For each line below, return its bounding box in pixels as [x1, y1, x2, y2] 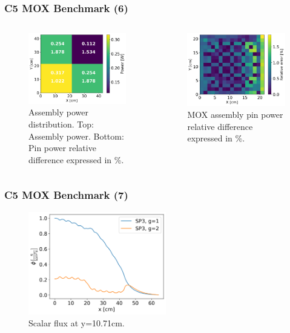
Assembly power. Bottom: [28, 129, 124, 142]
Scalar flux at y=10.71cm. [28, 316, 125, 329]
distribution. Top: [28, 118, 94, 130]
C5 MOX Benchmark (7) [4, 187, 128, 202]
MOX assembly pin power [187, 108, 283, 121]
